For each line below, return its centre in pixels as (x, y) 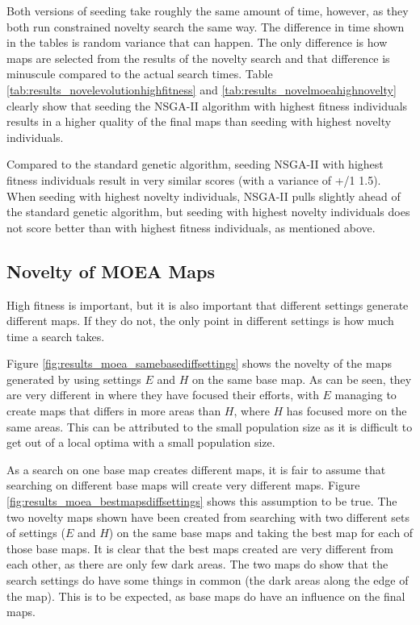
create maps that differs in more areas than (114, 411)
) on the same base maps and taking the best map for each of (261, 533)
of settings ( (36, 533)
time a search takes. (56, 336)
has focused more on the (346, 411)
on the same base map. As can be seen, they (302, 379)
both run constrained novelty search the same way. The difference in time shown (206, 26)
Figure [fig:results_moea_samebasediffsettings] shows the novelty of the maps (199, 363)
